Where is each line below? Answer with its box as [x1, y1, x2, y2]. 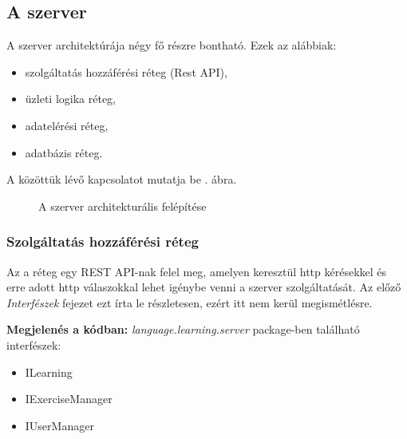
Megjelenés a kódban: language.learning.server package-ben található [6, 321, 360, 338]
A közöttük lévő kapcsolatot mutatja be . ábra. [6, 171, 237, 188]
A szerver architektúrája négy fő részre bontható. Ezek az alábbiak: [6, 37, 337, 53]
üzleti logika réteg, [25, 90, 117, 107]
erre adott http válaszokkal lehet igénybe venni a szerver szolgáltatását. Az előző [6, 279, 401, 295]
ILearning [25, 363, 73, 380]
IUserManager [25, 417, 94, 433]
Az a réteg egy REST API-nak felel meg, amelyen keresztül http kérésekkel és [6, 263, 387, 279]
